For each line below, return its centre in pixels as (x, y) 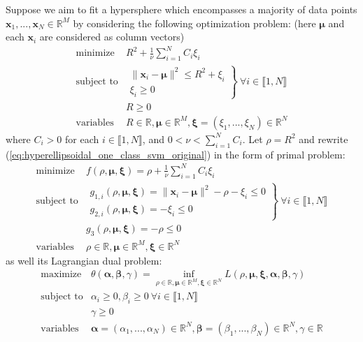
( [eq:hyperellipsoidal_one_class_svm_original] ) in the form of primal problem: (176, 154)
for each (82, 139)
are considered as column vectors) (112, 37)
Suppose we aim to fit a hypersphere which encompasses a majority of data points (181, 9)
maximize (61, 275)
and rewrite (323, 139)
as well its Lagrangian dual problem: (84, 260)
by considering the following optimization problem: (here (194, 23)
